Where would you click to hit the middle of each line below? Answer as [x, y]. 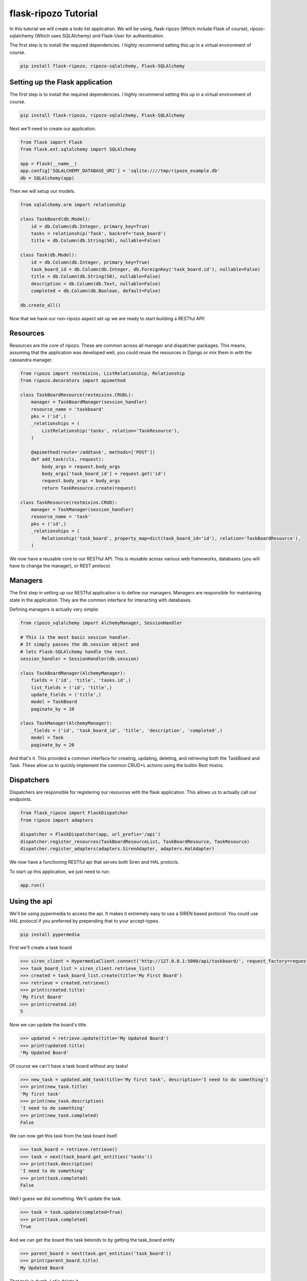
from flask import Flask [51, 142]
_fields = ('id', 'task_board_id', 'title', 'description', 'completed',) [127, 730]
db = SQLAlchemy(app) [47, 178]
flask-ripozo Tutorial [54, 13]
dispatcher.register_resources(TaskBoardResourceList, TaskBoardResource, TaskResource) [135, 841]
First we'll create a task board [41, 947]
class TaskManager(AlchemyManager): [66, 723]
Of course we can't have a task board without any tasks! [69, 1066]
